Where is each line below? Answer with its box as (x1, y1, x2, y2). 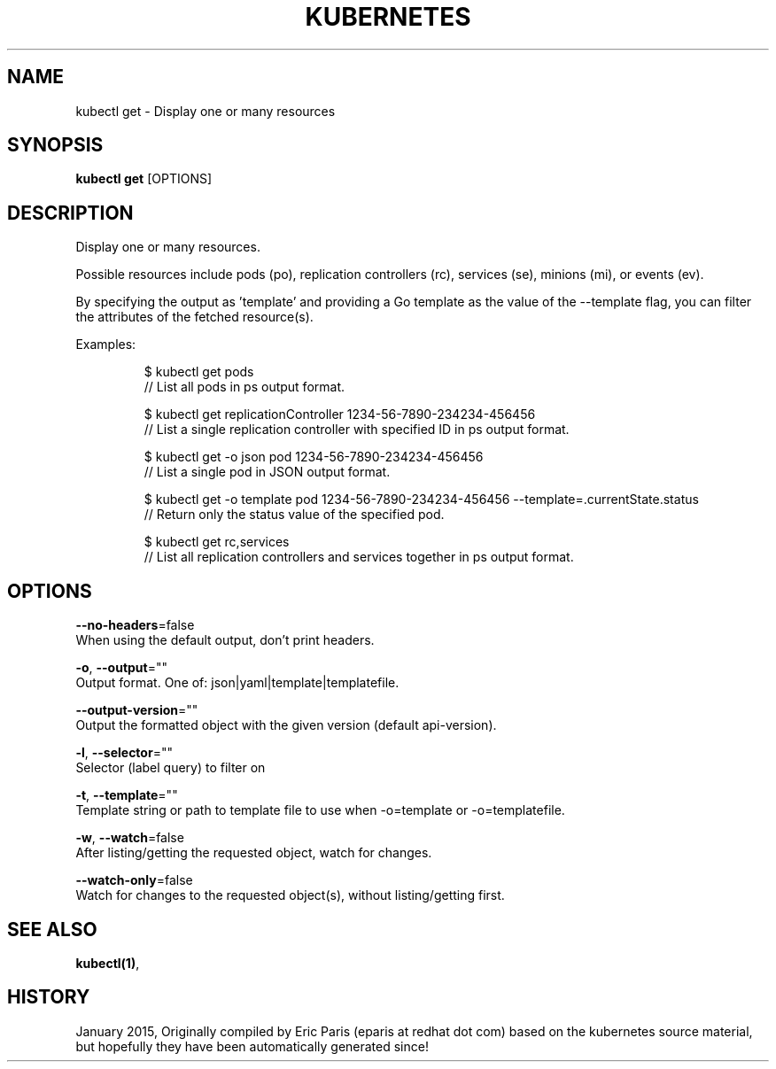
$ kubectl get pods (144, 364, 254, 380)
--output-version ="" (75, 702, 198, 718)
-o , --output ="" (75, 660, 168, 676)
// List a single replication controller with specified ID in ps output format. (144, 422, 570, 438)
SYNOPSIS (7, 134, 104, 157)
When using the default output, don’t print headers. (75, 632, 375, 648)
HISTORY (7, 986, 90, 1009)
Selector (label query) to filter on (75, 760, 266, 776)
